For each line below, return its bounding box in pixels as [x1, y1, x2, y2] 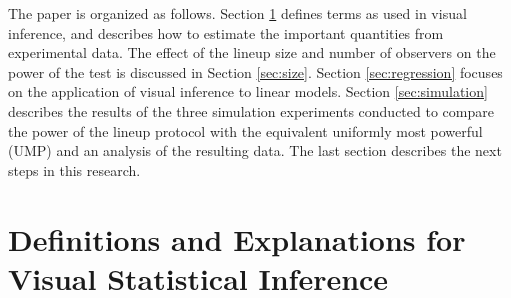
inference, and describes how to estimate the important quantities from [8, 22, 444, 43]
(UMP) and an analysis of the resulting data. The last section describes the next [8, 140, 502, 161]
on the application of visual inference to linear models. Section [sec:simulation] [8, 81, 488, 102]
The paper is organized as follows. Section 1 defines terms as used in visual [8, 3, 467, 23]
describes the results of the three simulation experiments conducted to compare [8, 100, 494, 121]
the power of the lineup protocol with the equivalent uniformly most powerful [8, 120, 483, 141]
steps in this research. [8, 159, 141, 180]
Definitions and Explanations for [8, 218, 466, 259]
